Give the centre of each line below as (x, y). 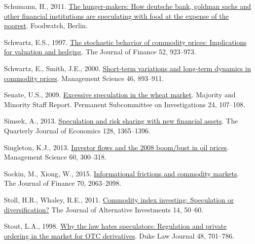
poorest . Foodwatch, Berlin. (46, 25)
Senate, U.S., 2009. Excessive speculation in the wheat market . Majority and (120, 95)
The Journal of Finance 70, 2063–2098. (63, 183)
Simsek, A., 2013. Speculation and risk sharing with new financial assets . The (121, 121)
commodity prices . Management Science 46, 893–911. (84, 78)
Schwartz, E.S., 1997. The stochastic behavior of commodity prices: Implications (125, 42)
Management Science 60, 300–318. (55, 157)
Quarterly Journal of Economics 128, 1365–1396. (77, 130)
